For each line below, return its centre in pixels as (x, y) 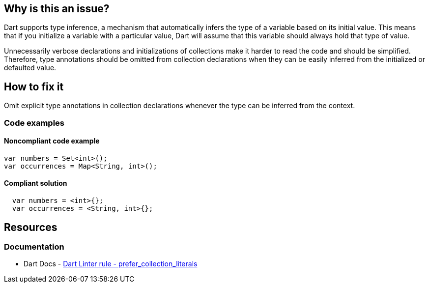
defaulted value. (30, 68)
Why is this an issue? (57, 9)
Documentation (34, 246)
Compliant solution (36, 183)
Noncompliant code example (52, 141)
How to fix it (34, 86)
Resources (31, 227)
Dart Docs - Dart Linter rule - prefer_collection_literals (111, 264)
